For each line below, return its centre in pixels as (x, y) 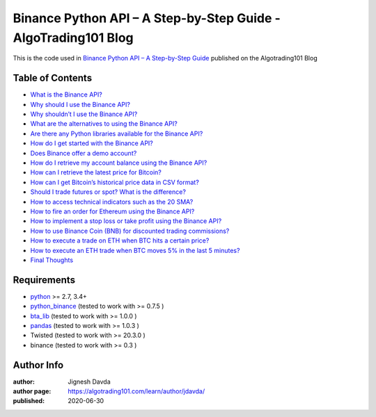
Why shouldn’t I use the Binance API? (84, 114)
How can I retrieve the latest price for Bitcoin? (96, 172)
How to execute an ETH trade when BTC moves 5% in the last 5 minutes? (135, 250)
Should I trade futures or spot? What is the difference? (108, 192)
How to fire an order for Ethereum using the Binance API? (112, 211)
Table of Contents (53, 78)
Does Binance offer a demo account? (84, 153)
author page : (32, 391)
